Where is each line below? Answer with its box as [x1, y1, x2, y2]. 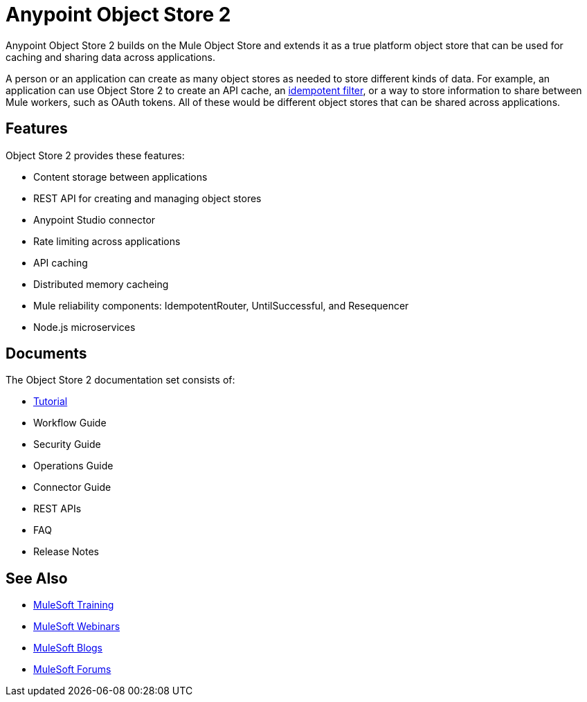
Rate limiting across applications [33, 235, 181, 247]
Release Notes [33, 546, 99, 558]
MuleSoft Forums [33, 663, 111, 676]
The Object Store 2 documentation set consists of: [6, 374, 235, 386]
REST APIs [33, 503, 82, 515]
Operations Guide [33, 460, 114, 472]
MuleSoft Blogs [33, 642, 102, 654]
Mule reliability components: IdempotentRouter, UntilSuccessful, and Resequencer [33, 299, 409, 312]
